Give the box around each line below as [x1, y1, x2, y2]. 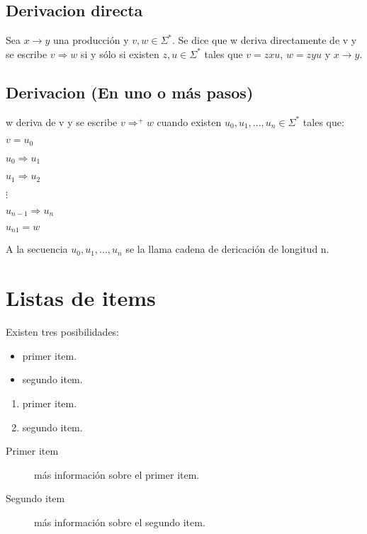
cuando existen [157, 114, 222, 129]
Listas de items [6, 283, 156, 312]
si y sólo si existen [81, 46, 159, 61]
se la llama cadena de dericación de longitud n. [125, 242, 329, 256]
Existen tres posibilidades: [6, 324, 120, 339]
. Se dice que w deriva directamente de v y [172, 33, 357, 47]
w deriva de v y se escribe [6, 114, 118, 129]
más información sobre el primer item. [34, 467, 200, 482]
